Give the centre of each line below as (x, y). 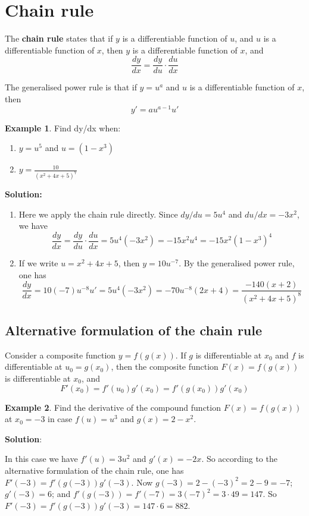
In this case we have (41, 459)
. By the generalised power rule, (237, 262)
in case (60, 419)
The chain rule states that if (59, 38)
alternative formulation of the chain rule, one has (94, 470)
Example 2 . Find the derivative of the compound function (113, 407)
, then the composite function (165, 366)
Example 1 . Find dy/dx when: (63, 128)
